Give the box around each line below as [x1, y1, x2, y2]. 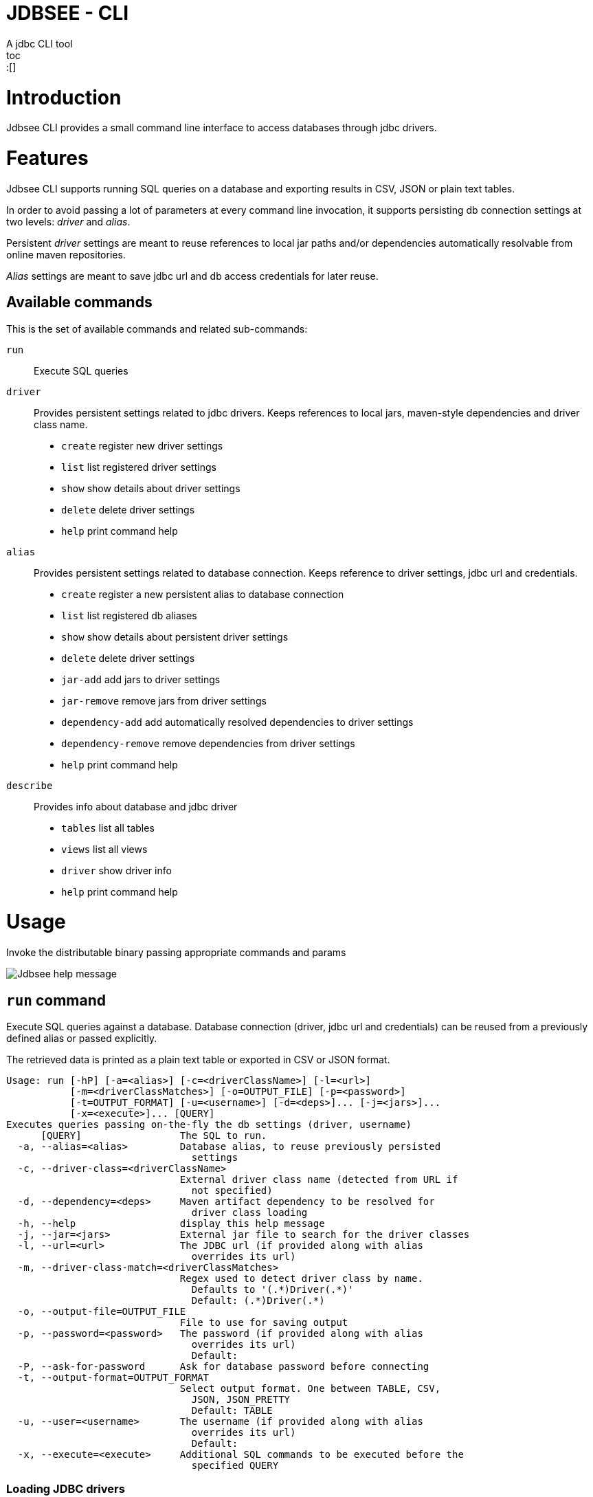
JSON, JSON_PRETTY [191, 1393, 291, 1405]
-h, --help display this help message [17, 1217, 325, 1229]
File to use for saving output [179, 1316, 348, 1328]
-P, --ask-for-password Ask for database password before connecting [17, 1360, 429, 1372]
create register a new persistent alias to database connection [61, 588, 344, 600]
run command [6, 991, 106, 1009]
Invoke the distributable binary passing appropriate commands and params [6, 946, 346, 959]
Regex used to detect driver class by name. [179, 1272, 423, 1284]
